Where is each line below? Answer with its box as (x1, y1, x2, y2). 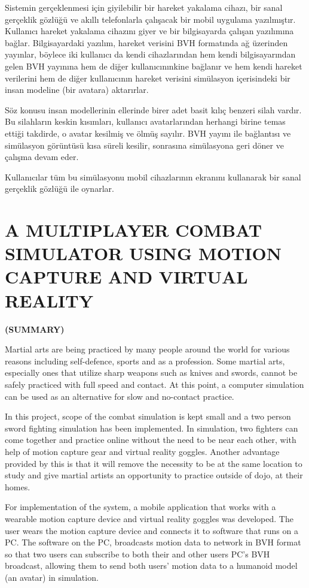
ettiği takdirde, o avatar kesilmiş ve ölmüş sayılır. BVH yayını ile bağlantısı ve (5, 126, 291, 139)
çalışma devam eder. (5, 150, 79, 163)
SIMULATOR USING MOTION (5, 241, 282, 266)
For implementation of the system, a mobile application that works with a (5, 500, 276, 513)
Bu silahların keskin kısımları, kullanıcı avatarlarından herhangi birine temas (5, 115, 286, 128)
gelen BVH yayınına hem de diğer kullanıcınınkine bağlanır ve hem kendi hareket (5, 59, 302, 72)
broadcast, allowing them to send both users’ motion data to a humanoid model (5, 559, 298, 572)
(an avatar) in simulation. (5, 571, 99, 583)
